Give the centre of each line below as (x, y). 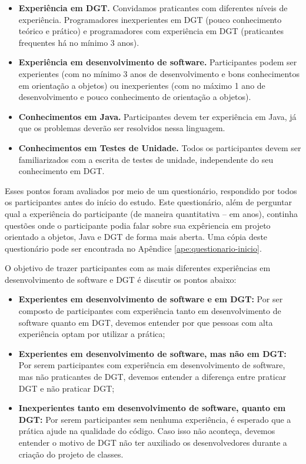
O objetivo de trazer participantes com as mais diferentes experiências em (138, 268)
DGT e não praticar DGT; (66, 388)
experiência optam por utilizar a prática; (92, 334)
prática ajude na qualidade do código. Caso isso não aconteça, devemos (147, 431)
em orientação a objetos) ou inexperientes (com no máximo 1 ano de (142, 85)
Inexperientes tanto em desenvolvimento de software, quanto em (152, 408)
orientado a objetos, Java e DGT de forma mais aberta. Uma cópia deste (136, 237)
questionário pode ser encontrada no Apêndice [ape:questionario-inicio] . (133, 248)
